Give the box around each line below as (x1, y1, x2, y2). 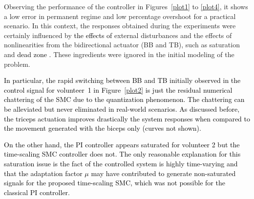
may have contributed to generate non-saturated (91, 168, 236, 178)
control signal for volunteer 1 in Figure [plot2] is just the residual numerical (4, 84, 233, 95)
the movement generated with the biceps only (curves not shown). (4, 123, 201, 133)
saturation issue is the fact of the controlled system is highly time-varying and (4, 158, 238, 168)
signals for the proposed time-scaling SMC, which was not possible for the (4, 178, 225, 188)
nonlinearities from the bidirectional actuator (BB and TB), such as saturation (4, 40, 240, 50)
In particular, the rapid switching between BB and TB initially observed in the (4, 75, 241, 85)
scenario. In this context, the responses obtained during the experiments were (4, 20, 236, 31)
